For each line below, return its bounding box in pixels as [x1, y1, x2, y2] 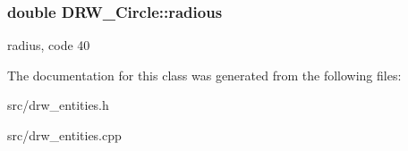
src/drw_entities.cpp [7, 126, 122, 144]
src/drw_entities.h [7, 96, 109, 114]
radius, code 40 [7, 36, 90, 55]
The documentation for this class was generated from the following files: [7, 65, 402, 84]
